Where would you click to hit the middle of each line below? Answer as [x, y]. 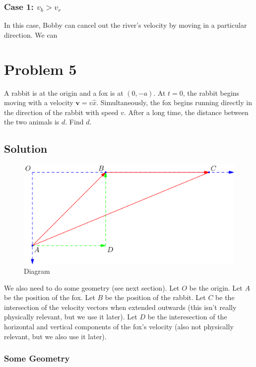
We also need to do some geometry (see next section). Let [92, 287]
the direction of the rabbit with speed [61, 112]
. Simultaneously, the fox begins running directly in [174, 102]
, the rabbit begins [211, 92]
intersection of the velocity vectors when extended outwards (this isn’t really [120, 307]
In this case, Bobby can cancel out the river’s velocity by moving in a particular [126, 25]
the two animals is [32, 122]
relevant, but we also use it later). [55, 336]
